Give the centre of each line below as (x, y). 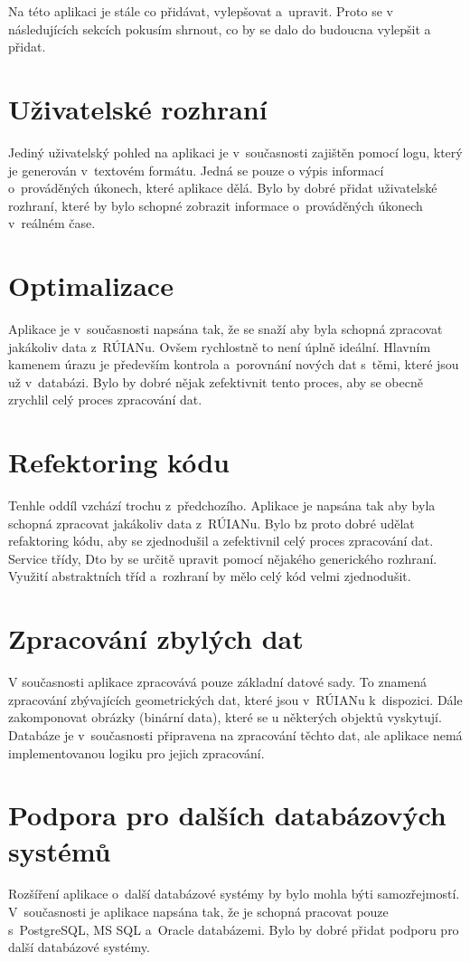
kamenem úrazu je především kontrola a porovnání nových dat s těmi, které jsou (234, 364)
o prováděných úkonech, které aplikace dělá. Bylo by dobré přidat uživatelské (223, 188)
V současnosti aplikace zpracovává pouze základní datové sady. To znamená (218, 682)
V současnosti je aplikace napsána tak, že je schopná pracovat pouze (198, 912)
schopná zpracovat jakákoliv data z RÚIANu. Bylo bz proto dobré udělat (211, 523)
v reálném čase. (52, 223)
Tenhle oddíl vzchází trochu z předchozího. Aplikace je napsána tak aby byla (222, 505)
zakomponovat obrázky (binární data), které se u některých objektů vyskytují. (225, 717)
